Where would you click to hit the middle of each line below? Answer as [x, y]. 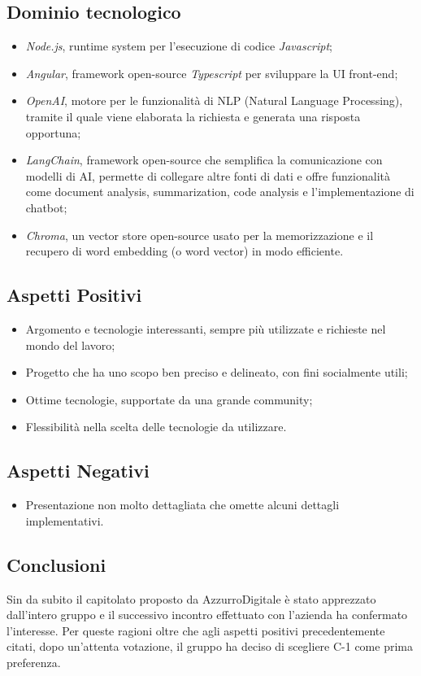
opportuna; [53, 132]
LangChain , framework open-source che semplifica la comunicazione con [204, 160]
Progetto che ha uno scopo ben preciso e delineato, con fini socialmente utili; [217, 372]
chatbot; [46, 207]
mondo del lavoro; [70, 345]
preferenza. [34, 662]
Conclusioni [56, 564]
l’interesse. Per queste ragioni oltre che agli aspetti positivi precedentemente [196, 630]
